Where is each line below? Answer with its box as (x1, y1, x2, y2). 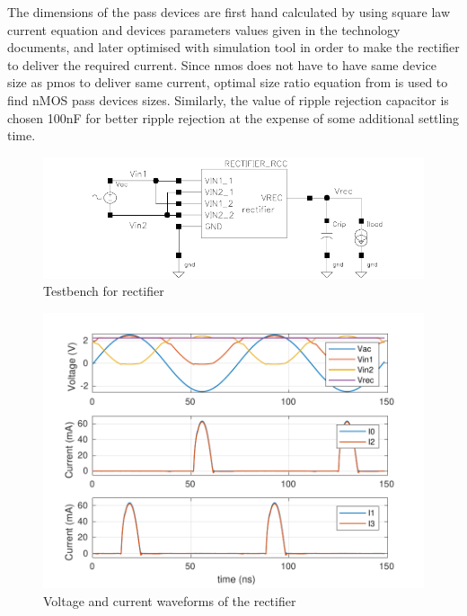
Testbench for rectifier (43, 281, 164, 300)
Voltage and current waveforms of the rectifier (43, 591, 296, 610)
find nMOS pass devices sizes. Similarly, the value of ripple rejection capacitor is (7, 90, 449, 109)
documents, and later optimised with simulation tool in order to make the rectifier (7, 38, 460, 57)
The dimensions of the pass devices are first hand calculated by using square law (7, 3, 451, 21)
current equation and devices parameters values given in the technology (7, 20, 401, 39)
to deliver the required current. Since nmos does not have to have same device (7, 55, 436, 74)
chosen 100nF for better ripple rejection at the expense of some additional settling (7, 108, 460, 127)
